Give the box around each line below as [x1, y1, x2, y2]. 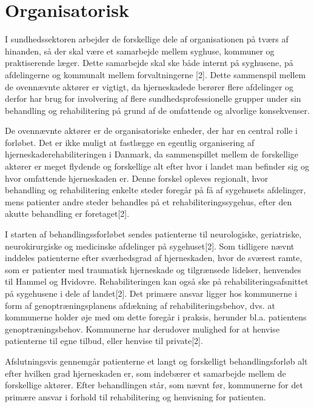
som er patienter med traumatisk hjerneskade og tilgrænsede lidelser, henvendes [5, 263, 301, 276]
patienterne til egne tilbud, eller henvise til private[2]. [5, 334, 203, 347]
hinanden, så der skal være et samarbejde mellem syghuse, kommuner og [5, 44, 275, 57]
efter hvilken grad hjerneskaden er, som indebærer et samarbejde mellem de [5, 366, 286, 379]
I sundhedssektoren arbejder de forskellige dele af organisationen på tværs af [5, 33, 289, 45]
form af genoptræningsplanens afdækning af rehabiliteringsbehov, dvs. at [5, 299, 275, 311]
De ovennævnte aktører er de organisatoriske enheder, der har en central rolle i [5, 124, 298, 137]
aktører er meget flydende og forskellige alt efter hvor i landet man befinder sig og [5, 160, 310, 173]
